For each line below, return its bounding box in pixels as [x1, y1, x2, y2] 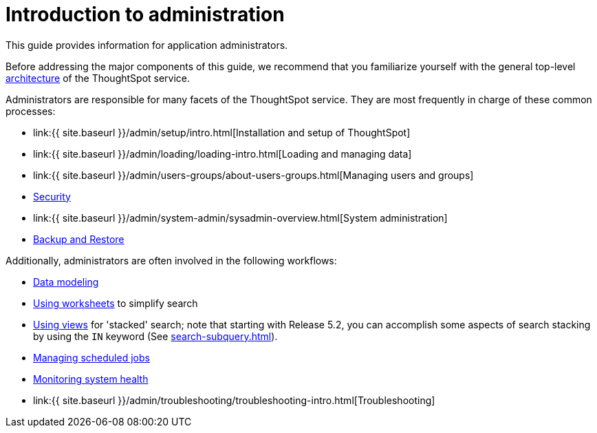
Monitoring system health [33, 372, 149, 385]
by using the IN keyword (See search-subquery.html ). [33, 330, 278, 342]
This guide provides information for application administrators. [6, 39, 288, 51]
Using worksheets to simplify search [33, 297, 198, 309]
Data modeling [33, 275, 99, 288]
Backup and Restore [33, 233, 124, 245]
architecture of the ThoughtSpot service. [6, 72, 191, 84]
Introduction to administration [6, 3, 285, 26]
